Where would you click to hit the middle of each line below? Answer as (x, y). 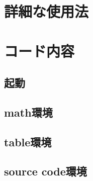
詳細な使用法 (46, 11)
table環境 (28, 142)
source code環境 (45, 171)
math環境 (28, 112)
